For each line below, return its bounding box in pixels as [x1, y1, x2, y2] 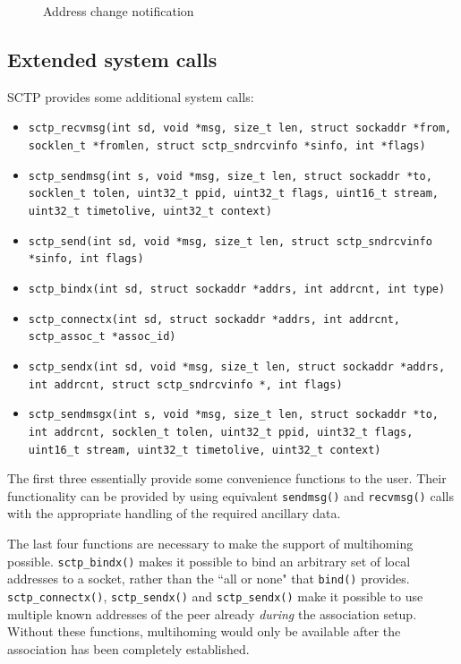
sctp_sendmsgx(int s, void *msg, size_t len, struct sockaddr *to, [28, 408, 439, 421]
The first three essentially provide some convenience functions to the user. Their [7, 469, 447, 488]
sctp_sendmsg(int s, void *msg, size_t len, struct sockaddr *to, [28, 169, 432, 183]
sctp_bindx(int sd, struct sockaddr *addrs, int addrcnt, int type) [28, 282, 446, 295]
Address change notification [43, 2, 194, 20]
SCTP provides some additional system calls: [7, 87, 254, 106]
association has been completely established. [7, 639, 250, 658]
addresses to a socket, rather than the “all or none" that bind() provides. [7, 569, 410, 588]
